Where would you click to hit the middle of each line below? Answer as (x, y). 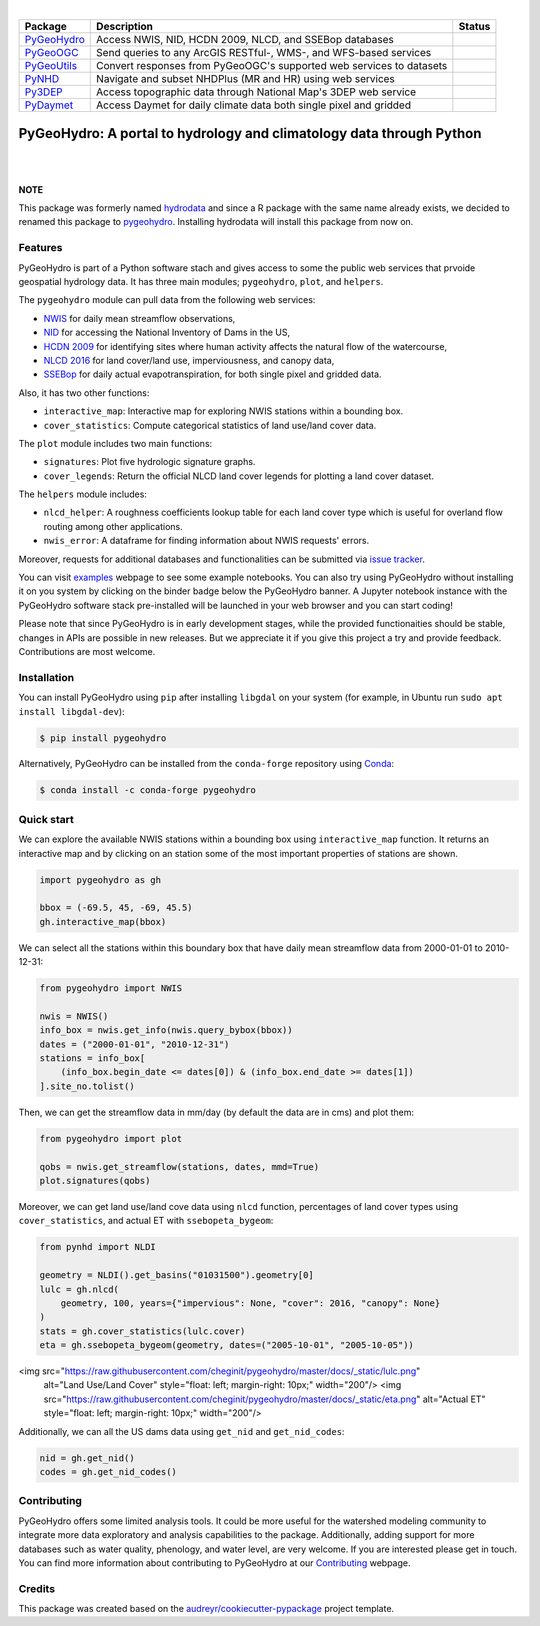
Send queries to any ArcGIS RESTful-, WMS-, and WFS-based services (264, 53)
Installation (46, 677)
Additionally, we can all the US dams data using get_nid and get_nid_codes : (181, 1431)
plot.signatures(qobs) (95, 1180)
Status (474, 27)
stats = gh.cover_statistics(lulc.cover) (142, 1331)
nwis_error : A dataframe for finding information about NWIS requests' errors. (206, 541)
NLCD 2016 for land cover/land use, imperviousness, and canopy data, (189, 360)
